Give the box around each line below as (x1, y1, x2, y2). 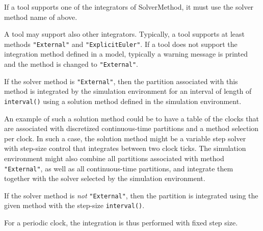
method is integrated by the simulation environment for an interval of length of (4, 86, 252, 96)
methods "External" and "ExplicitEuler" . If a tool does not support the (4, 38, 238, 49)
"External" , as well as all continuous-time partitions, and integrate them (4, 163, 233, 173)
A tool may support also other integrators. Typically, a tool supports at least (4, 29, 245, 39)
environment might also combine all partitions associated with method (4, 152, 224, 163)
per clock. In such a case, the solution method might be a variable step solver (4, 133, 246, 143)
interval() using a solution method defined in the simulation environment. (4, 95, 242, 106)
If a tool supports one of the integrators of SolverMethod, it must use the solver (4, 2, 254, 12)
